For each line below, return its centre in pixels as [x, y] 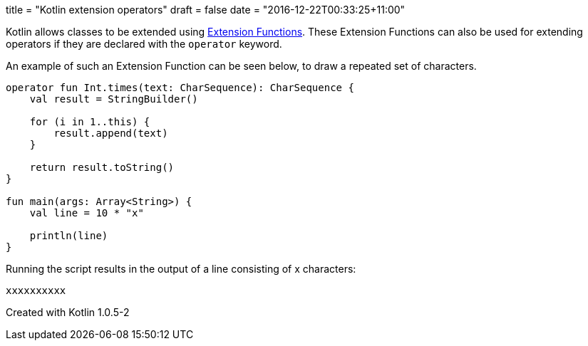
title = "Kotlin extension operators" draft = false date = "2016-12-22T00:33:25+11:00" [206, 10]
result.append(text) [111, 133]
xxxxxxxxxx [36, 290]
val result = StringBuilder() [114, 99]
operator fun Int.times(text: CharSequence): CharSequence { [180, 88]
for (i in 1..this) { [90, 122]
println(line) [69, 236]
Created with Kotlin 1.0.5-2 [68, 312]
